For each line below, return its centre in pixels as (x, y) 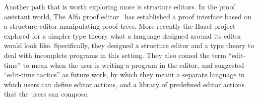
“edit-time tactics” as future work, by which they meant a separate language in (124, 75)
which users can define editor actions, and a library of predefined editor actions (124, 84)
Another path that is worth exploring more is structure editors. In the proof (120, 6)
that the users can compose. (46, 94)
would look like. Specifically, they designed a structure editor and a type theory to (129, 45)
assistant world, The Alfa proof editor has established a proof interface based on (128, 16)
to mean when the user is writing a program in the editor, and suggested (133, 65)
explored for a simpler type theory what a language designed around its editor (123, 35)
